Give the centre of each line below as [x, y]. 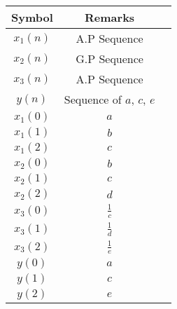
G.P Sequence [109, 59]
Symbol [32, 17]
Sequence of [93, 99]
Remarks [110, 17]
